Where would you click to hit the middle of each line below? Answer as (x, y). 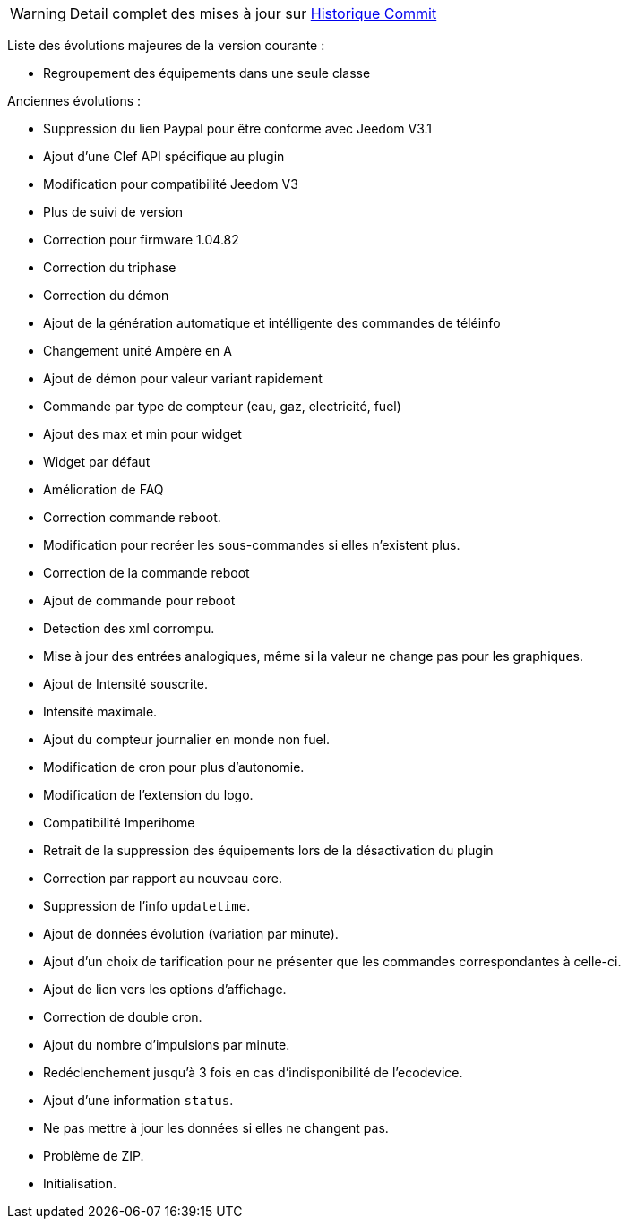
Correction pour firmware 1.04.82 (141, 240)
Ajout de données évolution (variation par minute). (191, 934)
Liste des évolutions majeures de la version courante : (166, 45)
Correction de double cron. (123, 1017)
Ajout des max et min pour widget (142, 434)
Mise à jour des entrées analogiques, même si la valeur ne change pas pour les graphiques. (313, 656)
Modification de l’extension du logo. (148, 795)
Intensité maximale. (100, 712)
